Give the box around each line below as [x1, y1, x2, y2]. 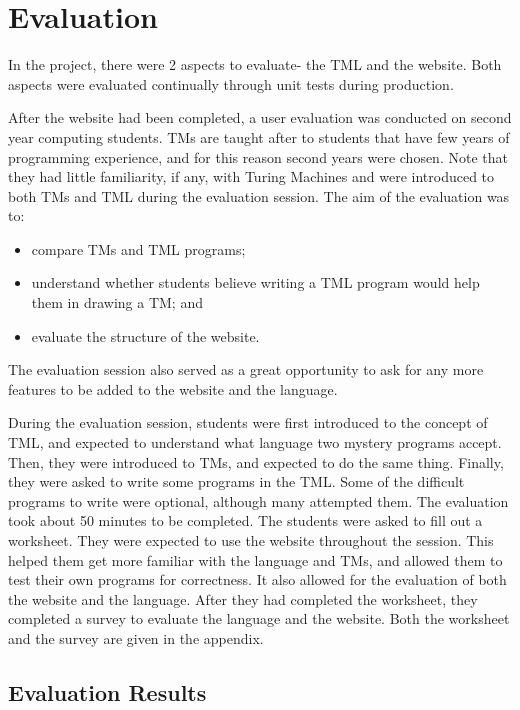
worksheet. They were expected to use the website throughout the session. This [8, 530, 494, 550]
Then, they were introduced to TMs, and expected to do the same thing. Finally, [8, 451, 504, 472]
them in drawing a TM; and [31, 292, 203, 313]
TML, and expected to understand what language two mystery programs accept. [8, 432, 502, 453]
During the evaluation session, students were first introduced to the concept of [8, 412, 488, 433]
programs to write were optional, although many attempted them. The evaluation [8, 490, 509, 511]
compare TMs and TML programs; [31, 238, 246, 259]
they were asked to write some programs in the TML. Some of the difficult [8, 471, 465, 492]
